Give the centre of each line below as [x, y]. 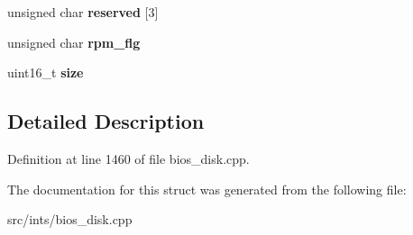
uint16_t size [46, 72]
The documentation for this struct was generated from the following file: [207, 189]
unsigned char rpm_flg [74, 42]
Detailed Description [106, 121]
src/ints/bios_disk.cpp [70, 219]
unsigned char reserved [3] [83, 12]
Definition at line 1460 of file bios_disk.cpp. [128, 158]
